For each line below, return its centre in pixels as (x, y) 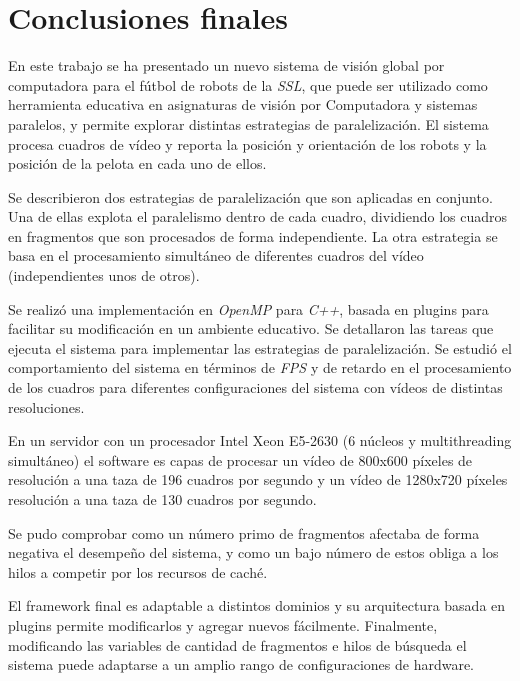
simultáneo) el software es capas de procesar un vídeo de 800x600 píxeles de (240, 459)
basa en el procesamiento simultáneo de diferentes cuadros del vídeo (216, 255)
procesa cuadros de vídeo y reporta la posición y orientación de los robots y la (247, 143)
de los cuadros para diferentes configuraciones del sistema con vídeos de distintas (255, 387)
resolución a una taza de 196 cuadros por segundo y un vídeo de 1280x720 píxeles (258, 479)
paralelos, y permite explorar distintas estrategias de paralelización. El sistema (248, 123)
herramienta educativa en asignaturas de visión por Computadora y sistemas (243, 104)
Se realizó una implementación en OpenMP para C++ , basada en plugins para (248, 308)
